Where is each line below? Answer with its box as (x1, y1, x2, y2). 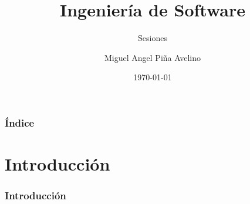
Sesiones (138, 32, 167, 44)
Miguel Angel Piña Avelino (104, 51, 201, 63)
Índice (5, 115, 35, 130)
